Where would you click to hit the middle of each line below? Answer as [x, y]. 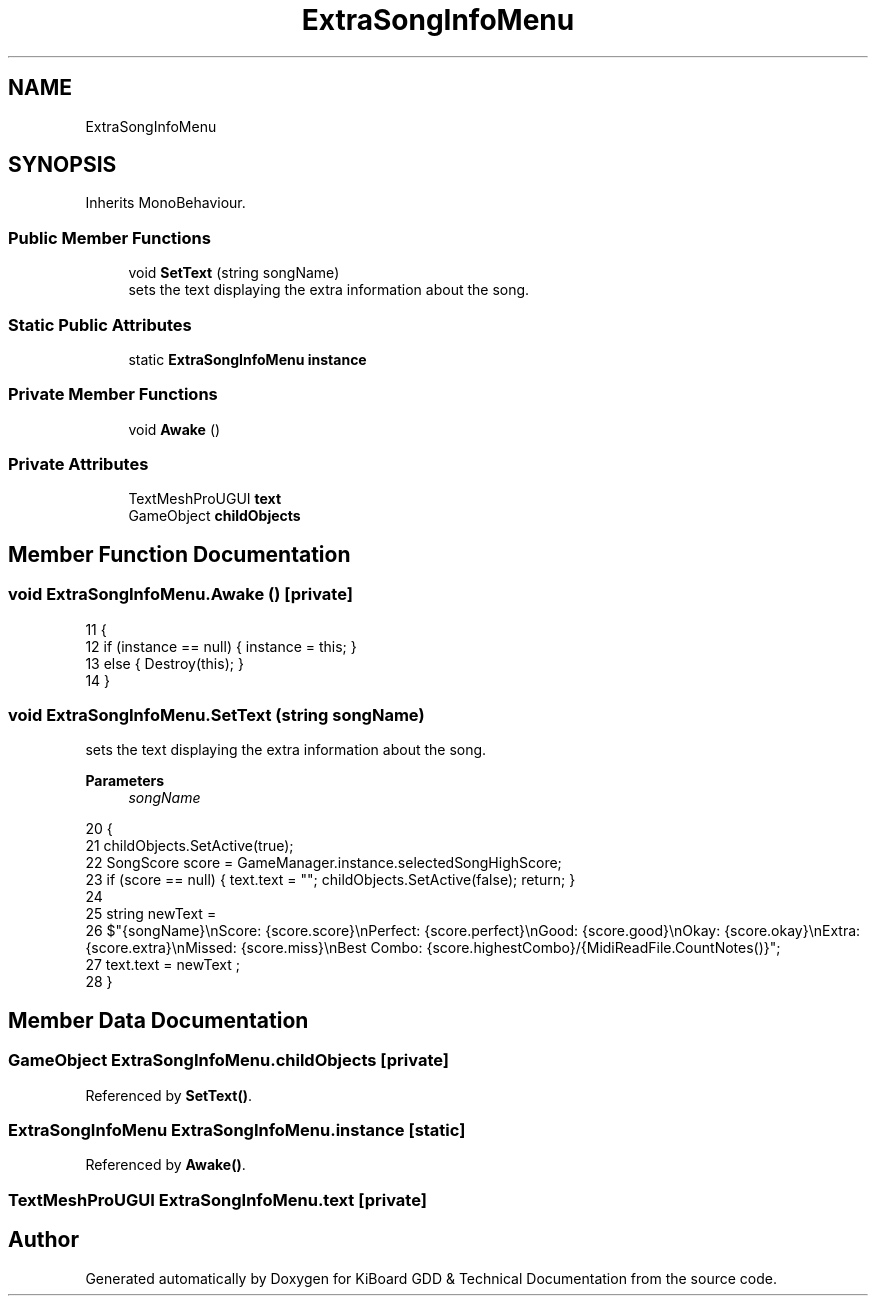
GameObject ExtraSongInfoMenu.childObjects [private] [228, 1060]
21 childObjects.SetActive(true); [189, 846]
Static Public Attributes [100, 324]
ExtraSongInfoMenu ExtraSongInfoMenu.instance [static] [237, 1130]
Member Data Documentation [158, 1020]
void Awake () [174, 429]
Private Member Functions [113, 394]
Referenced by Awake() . [165, 1165]
